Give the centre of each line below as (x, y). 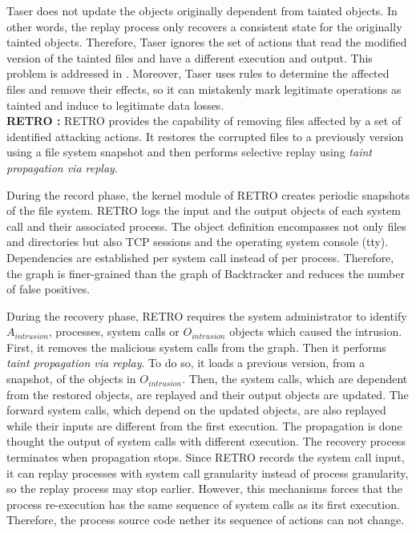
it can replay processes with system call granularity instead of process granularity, (208, 472)
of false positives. (48, 289)
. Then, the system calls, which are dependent (295, 379)
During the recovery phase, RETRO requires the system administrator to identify (207, 315)
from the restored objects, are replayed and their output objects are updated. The (208, 394)
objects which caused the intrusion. (316, 331)
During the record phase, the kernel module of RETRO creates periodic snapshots (208, 194)
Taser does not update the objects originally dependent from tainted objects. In (202, 10)
